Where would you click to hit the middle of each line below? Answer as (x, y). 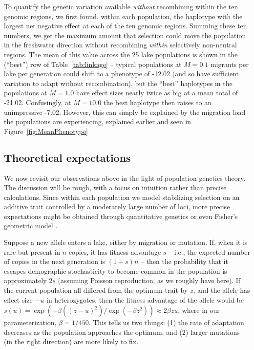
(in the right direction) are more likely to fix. (71, 341)
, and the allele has (222, 290)
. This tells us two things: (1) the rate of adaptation (166, 322)
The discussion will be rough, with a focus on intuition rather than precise (115, 187)
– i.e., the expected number (209, 252)
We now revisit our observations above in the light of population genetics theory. (125, 178)
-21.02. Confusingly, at (38, 102)
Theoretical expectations (67, 157)
